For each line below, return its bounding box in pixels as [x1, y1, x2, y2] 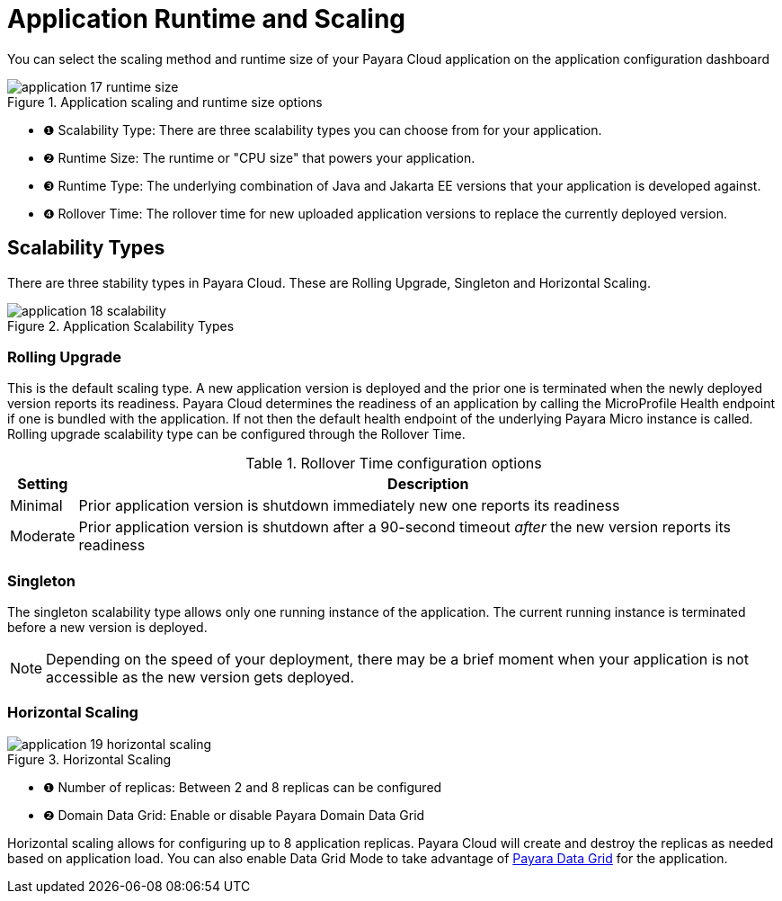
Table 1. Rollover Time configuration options [245, 454, 542, 473]
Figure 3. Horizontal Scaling [7, 751, 172, 767]
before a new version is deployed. [7, 620, 208, 636]
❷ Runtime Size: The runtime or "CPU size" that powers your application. [43, 149, 475, 165]
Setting [17, 475, 68, 494]
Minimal [10, 496, 63, 515]
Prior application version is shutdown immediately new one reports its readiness [78, 496, 620, 515]
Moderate [10, 527, 76, 546]
